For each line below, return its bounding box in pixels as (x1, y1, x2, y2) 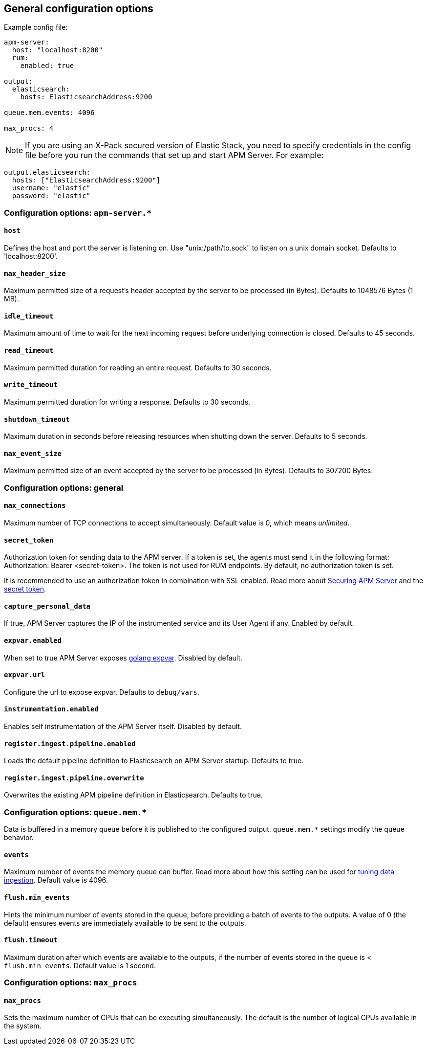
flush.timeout (4, 936, 58, 944)
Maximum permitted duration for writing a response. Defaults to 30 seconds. (4, 397, 251, 406)
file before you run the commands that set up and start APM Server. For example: (25, 150, 324, 160)
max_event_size (4, 449, 62, 457)
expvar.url (4, 671, 45, 679)
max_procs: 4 (4, 124, 54, 133)
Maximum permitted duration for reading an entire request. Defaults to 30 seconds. (4, 363, 272, 372)
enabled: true (20, 62, 74, 70)
